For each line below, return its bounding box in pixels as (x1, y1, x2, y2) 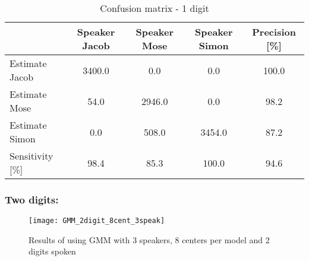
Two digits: (5, 192, 59, 206)
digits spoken (29, 245, 76, 257)
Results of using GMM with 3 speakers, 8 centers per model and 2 (29, 233, 270, 246)
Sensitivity (10, 149, 53, 163)
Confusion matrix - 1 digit (100, 1, 209, 15)
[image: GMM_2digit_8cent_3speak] (29, 217, 165, 225)
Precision (252, 25, 296, 39)
